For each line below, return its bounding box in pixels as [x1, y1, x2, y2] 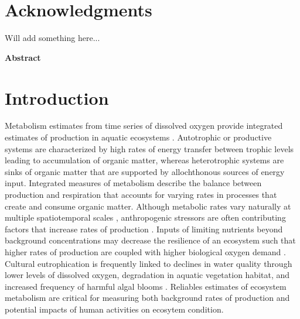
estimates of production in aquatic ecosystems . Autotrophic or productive [5, 131, 272, 143]
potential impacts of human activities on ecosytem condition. [5, 303, 224, 315]
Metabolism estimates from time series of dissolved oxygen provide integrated [5, 119, 283, 132]
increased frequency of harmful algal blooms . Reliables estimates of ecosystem [5, 280, 287, 292]
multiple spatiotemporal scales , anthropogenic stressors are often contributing [5, 211, 286, 224]
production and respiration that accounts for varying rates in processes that [5, 188, 277, 200]
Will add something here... [5, 32, 100, 44]
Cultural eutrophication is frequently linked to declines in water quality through [5, 257, 292, 269]
